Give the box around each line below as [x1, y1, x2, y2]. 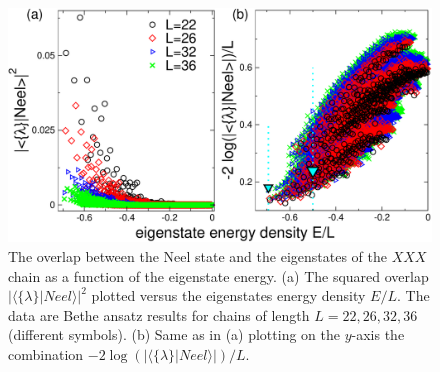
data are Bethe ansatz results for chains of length [8, 304, 310, 325]
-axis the [351, 324, 405, 345]
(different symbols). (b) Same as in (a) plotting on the [8, 324, 340, 345]
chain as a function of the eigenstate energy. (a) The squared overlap [8, 265, 429, 286]
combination [8, 343, 84, 364]
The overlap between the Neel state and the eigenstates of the [8, 245, 387, 266]
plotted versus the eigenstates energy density [91, 285, 366, 306]
